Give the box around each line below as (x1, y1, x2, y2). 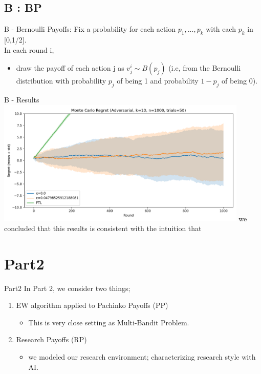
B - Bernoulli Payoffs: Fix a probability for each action (4, 24, 176, 34)
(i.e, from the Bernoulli (168, 63, 241, 73)
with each (206, 24, 236, 34)
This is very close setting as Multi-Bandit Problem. (28, 317, 189, 327)
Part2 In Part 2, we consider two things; (4, 282, 130, 293)
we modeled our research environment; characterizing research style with (28, 351, 256, 362)
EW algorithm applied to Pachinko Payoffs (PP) (16, 300, 168, 310)
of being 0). (222, 75, 258, 86)
